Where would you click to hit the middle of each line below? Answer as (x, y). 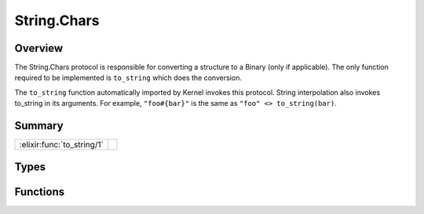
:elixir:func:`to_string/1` (61, 145)
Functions (40, 192)
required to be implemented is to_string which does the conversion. (128, 78)
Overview (39, 48)
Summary (39, 126)
